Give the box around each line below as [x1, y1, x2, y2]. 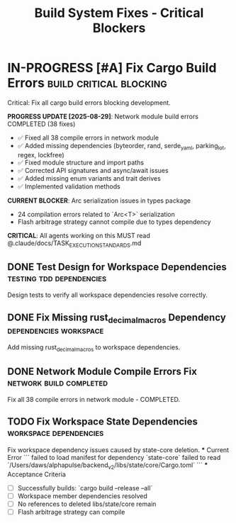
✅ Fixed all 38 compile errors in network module [17, 133, 159, 142]
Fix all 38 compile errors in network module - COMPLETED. [7, 395, 181, 403]
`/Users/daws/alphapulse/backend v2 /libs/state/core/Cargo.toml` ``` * [7, 461, 208, 471]
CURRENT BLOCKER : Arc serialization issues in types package [7, 196, 191, 205]
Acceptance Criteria [7, 470, 66, 478]
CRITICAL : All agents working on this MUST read [7, 231, 150, 240]
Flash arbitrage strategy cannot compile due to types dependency [17, 218, 211, 226]
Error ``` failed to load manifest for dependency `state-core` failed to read [7, 453, 221, 461]
